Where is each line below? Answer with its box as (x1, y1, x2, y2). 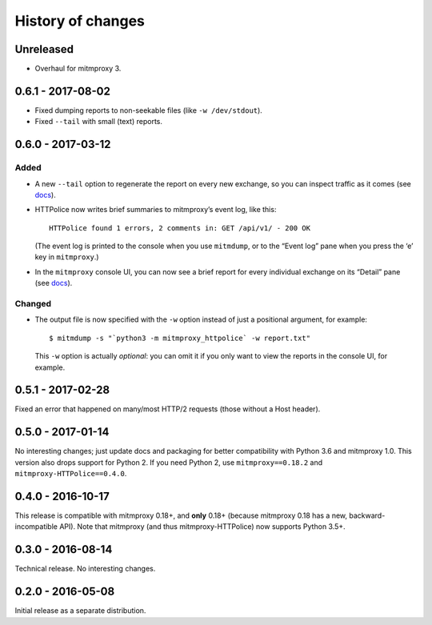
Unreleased (14, 42, 74, 56)
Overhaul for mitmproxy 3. (34, 64, 122, 74)
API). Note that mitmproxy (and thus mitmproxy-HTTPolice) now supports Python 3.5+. (58, 522, 346, 531)
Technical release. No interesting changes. (14, 564, 156, 574)
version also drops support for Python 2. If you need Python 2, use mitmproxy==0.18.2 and (14, 457, 323, 467)
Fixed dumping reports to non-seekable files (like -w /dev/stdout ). (34, 105, 263, 115)
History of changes (14, 12, 146, 30)
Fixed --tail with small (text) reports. (34, 117, 163, 126)
